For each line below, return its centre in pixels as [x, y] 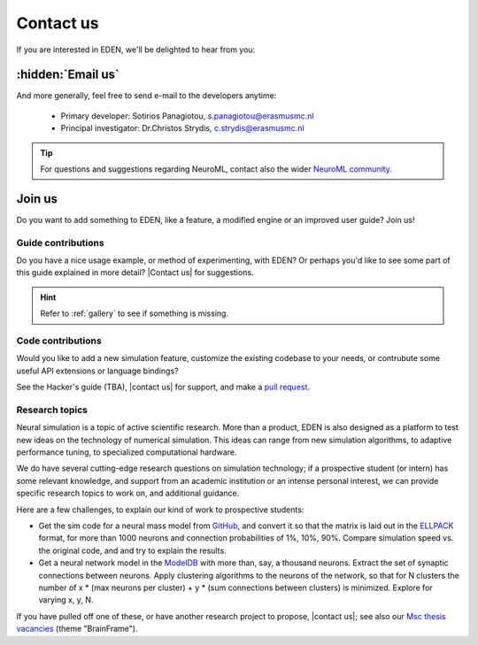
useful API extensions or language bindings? [97, 371]
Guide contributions [61, 242]
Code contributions [59, 341]
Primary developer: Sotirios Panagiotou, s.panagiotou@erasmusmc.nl [187, 116]
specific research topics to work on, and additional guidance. [128, 493]
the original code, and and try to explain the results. [132, 550]
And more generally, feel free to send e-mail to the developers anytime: [146, 96]
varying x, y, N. [66, 600]
